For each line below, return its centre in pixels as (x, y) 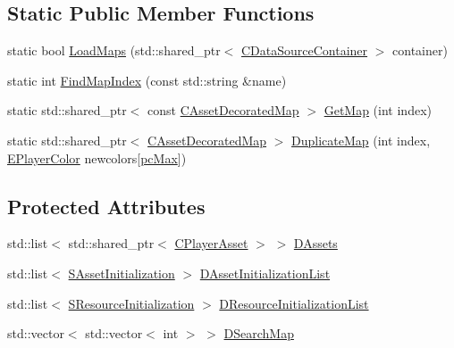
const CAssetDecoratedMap (223, 110)
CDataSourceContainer (304, 50)
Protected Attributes (106, 206)
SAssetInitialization (122, 273)
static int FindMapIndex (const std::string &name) (147, 80)
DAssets (315, 243)
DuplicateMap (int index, (361, 140)
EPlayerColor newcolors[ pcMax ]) (97, 157)
